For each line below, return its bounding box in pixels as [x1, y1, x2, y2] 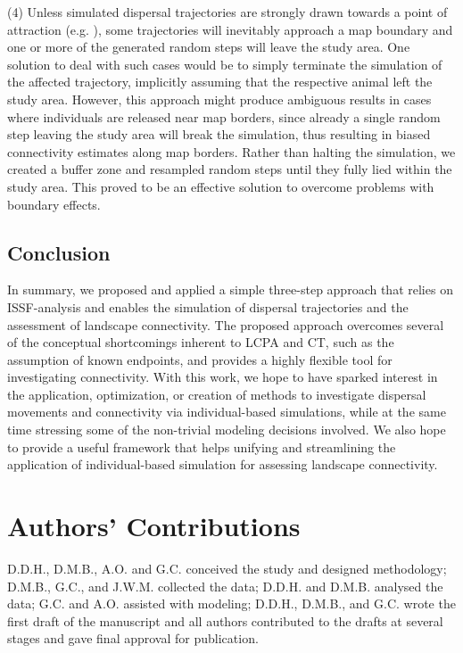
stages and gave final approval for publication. [7, 629, 259, 648]
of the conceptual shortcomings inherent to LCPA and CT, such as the [7, 333, 394, 351]
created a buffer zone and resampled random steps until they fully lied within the [7, 160, 452, 178]
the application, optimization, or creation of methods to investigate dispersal [7, 384, 426, 403]
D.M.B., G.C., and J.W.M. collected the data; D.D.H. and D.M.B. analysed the [7, 576, 443, 595]
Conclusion [7, 238, 111, 266]
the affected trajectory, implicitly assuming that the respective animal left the [7, 72, 433, 91]
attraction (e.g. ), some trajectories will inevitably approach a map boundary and [7, 20, 453, 38]
